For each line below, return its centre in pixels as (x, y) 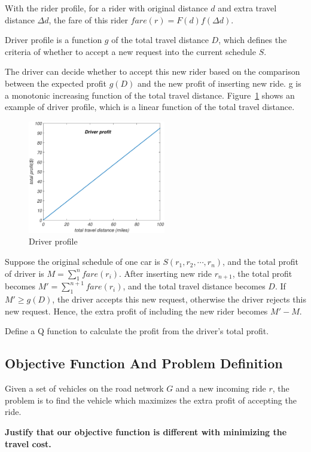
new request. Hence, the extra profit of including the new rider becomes (136, 311)
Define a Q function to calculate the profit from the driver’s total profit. (137, 331)
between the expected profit (56, 83)
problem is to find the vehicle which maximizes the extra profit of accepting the (151, 400)
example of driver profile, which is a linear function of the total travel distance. (150, 107)
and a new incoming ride (221, 388)
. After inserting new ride (166, 273)
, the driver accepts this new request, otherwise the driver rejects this (179, 299)
